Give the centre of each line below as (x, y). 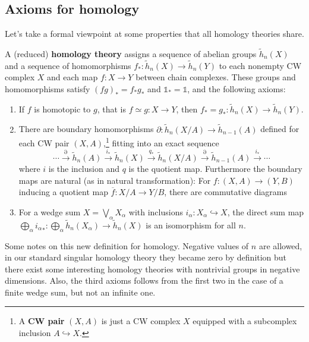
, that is (111, 109)
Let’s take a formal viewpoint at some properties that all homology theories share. (154, 34)
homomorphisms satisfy (48, 89)
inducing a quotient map (63, 192)
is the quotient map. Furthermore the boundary (215, 168)
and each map (72, 77)
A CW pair (42, 321)
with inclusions (156, 211)
